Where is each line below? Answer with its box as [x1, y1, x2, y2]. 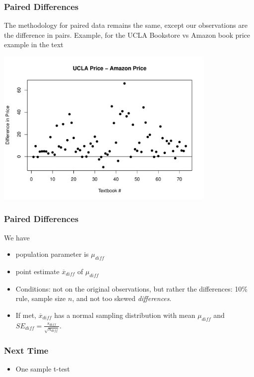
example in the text [4, 39, 63, 50]
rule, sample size [15, 293, 66, 303]
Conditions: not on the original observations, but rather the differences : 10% [15, 283, 248, 294]
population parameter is [15, 249, 89, 259]
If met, [15, 310, 37, 320]
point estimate [15, 266, 60, 277]
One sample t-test [15, 363, 70, 374]
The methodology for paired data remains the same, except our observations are [4, 20, 248, 30]
